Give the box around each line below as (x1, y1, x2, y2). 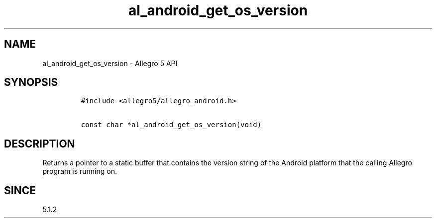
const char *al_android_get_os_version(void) (81, 121, 262, 129)
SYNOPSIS (4, 76, 58, 89)
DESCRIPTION (4, 137, 75, 150)
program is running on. (42, 167, 117, 176)
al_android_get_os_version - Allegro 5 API (42, 59, 178, 68)
